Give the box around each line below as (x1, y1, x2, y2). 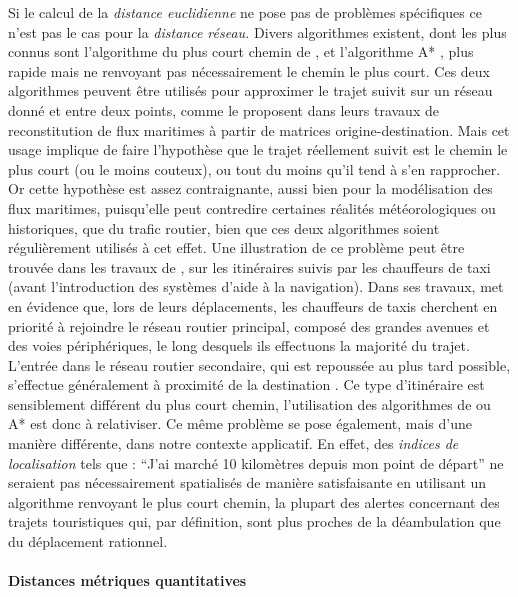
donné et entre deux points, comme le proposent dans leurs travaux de (8, 99, 439, 120)
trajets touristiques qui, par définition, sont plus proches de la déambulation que (8, 511, 501, 532)
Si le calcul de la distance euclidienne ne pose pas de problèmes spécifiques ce (8, 2, 482, 22)
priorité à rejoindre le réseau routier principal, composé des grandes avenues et (8, 315, 490, 336)
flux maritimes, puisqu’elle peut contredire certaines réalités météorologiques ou (8, 197, 496, 218)
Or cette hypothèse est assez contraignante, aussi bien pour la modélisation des (8, 178, 493, 199)
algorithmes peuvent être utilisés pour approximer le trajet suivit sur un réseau (8, 80, 493, 101)
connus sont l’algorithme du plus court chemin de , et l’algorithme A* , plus (8, 41, 474, 62)
